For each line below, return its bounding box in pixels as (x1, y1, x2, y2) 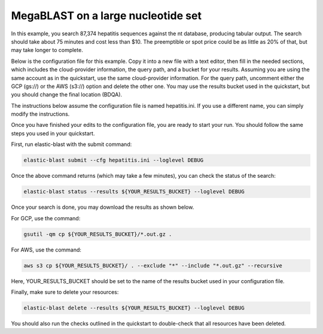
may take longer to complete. (11, 47, 83, 54)
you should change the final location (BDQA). (11, 91, 123, 98)
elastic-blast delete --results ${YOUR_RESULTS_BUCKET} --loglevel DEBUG (23, 304, 245, 311)
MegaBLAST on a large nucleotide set (11, 9, 202, 22)
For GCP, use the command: (11, 214, 81, 221)
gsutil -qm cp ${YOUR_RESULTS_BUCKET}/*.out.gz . (23, 230, 172, 238)
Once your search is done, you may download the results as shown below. (11, 204, 194, 211)
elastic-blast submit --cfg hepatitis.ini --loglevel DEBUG (23, 157, 204, 164)
